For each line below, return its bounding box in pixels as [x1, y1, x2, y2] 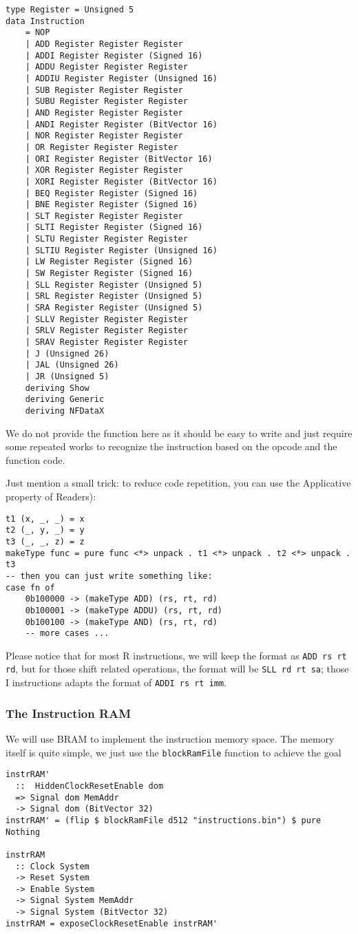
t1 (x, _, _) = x [6, 513, 85, 524]
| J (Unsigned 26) [25, 348, 109, 359]
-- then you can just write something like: [6, 571, 213, 581]
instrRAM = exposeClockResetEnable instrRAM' [6, 918, 218, 928]
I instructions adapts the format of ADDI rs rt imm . [6, 675, 227, 690]
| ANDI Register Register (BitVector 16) [25, 119, 218, 129]
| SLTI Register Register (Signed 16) [25, 222, 203, 233]
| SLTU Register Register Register [25, 234, 188, 244]
